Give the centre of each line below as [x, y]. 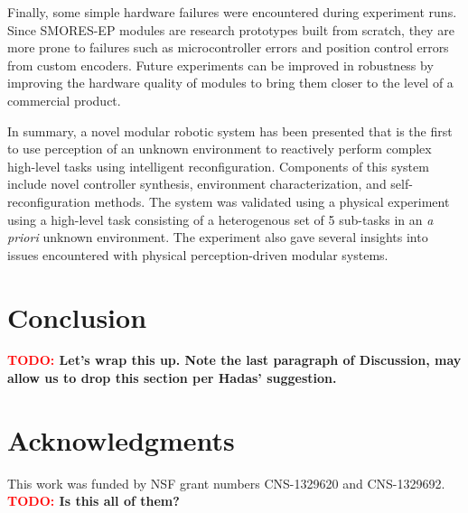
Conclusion [77, 317]
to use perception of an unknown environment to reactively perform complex [220, 149]
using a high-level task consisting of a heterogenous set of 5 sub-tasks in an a [220, 219]
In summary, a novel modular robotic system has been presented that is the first [230, 131]
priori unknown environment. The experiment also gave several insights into [218, 237]
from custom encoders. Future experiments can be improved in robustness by [220, 65]
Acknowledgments [121, 439]
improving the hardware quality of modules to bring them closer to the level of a [230, 83]
